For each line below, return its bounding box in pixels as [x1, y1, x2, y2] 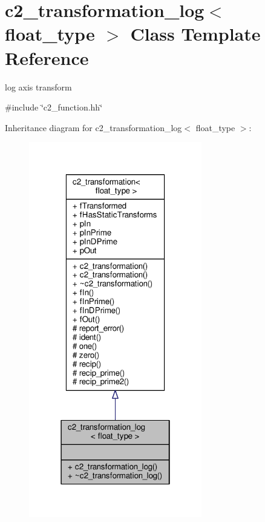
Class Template [130, 21, 261, 46]
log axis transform [5, 80, 72, 93]
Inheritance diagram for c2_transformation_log [5, 121, 182, 134]
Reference [5, 45, 89, 70]
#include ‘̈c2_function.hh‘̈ [5, 101, 103, 114]
